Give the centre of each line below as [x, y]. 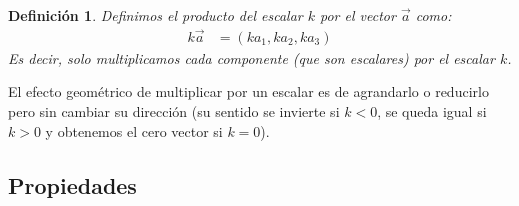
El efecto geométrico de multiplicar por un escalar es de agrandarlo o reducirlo [248, 91]
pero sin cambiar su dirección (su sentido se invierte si [174, 111]
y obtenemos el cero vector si [134, 130]
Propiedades [72, 184]
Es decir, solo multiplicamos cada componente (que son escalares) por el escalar [251, 57]
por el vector [358, 15]
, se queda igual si [432, 111]
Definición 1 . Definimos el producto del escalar [155, 15]
